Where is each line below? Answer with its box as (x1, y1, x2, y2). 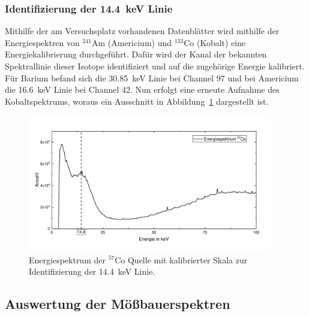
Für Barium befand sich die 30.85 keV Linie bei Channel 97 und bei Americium (5, 71, 299, 84)
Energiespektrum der (29, 253, 106, 266)
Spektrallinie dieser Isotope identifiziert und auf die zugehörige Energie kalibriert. (5, 60, 305, 72)
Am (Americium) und (91, 36, 172, 48)
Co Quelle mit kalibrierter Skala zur (115, 253, 248, 266)
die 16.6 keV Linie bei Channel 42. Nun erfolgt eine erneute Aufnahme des (5, 83, 280, 96)
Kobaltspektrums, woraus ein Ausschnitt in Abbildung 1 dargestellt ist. (5, 95, 269, 107)
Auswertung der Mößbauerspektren (5, 294, 230, 313)
